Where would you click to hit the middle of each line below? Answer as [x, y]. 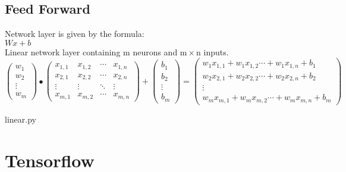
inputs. [216, 51]
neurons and [155, 51]
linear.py [21, 119]
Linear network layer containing [63, 51]
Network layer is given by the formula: [75, 34]
